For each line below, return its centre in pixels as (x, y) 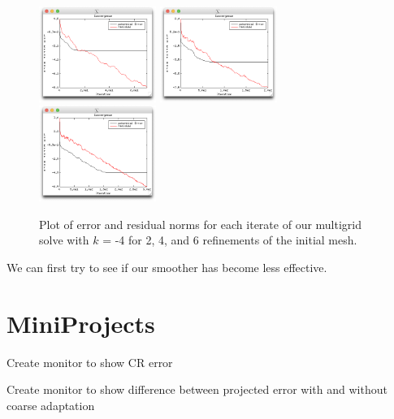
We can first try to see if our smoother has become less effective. (167, 267)
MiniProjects (81, 323)
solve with (64, 240)
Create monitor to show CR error (90, 362)
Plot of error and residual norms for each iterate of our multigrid (201, 224)
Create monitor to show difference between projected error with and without (197, 389)
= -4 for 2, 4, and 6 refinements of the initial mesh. (230, 240)
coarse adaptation (51, 405)
